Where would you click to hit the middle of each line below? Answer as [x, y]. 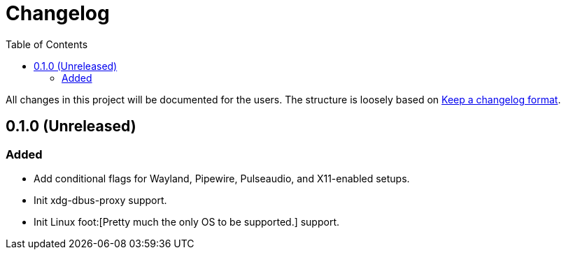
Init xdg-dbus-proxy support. [100, 200]
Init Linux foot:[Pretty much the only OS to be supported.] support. [187, 221]
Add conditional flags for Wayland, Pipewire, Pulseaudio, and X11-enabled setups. [222, 178]
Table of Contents [47, 44]
